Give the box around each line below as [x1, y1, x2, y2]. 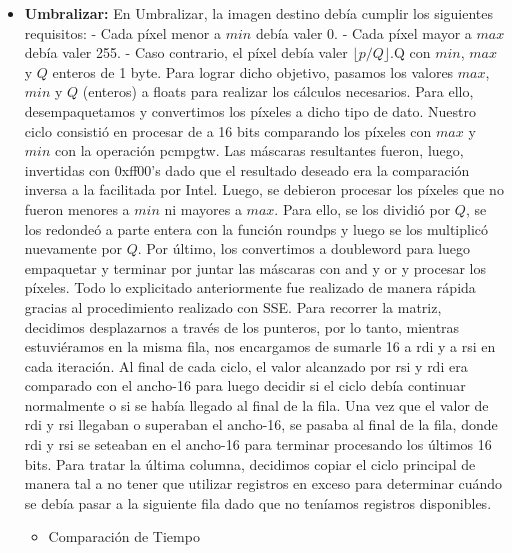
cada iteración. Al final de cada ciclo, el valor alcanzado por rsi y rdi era [24, 355, 468, 376]
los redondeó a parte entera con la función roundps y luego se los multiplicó [24, 218, 489, 239]
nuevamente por [24, 238, 123, 259]
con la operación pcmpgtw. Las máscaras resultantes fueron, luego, [55, 140, 464, 161]
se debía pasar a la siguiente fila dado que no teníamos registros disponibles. [24, 492, 492, 513]
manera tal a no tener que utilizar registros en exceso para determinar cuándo [24, 473, 503, 494]
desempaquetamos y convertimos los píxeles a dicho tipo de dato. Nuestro [24, 100, 477, 121]
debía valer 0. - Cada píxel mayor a [255, 22, 472, 43]
